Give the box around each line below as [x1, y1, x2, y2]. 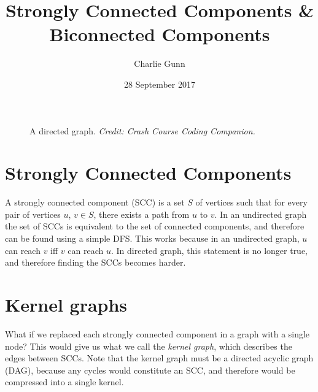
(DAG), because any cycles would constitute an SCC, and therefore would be [5, 363, 295, 376]
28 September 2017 [124, 77, 195, 90]
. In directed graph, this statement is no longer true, [111, 244, 308, 256]
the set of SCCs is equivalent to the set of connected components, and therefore [5, 220, 304, 233]
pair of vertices [5, 207, 61, 220]
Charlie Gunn [134, 57, 185, 70]
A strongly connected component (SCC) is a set [5, 196, 185, 209]
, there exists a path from [93, 207, 190, 220]
